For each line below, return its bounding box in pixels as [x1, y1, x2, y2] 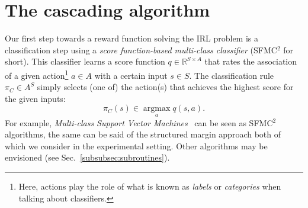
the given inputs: [5, 92, 66, 104]
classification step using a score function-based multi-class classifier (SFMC [5, 43, 277, 56]
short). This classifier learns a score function [5, 55, 165, 68]
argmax [143, 104, 171, 113]
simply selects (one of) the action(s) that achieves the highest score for [37, 81, 294, 93]
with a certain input [94, 69, 168, 81]
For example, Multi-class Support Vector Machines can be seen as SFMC [5, 116, 273, 129]
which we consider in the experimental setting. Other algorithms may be [5, 139, 268, 152]
